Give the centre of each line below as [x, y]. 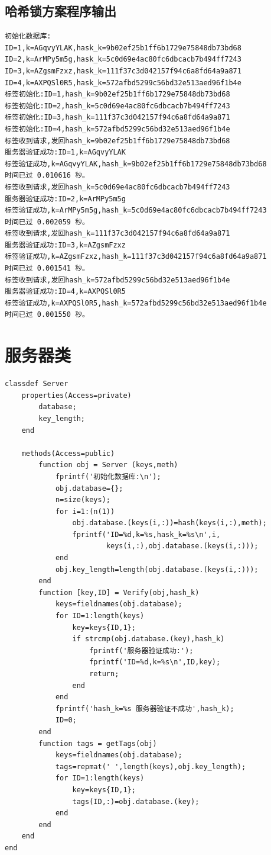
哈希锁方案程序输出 [61, 11]
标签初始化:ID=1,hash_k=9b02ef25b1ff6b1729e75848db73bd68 [117, 94]
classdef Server [37, 384]
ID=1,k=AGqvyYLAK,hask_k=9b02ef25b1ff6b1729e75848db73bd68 [123, 48]
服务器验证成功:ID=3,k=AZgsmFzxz [65, 245]
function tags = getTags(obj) [98, 743]
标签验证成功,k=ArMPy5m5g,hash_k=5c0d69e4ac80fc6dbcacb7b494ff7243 [136, 210]
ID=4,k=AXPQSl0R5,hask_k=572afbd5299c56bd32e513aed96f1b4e [123, 83]
